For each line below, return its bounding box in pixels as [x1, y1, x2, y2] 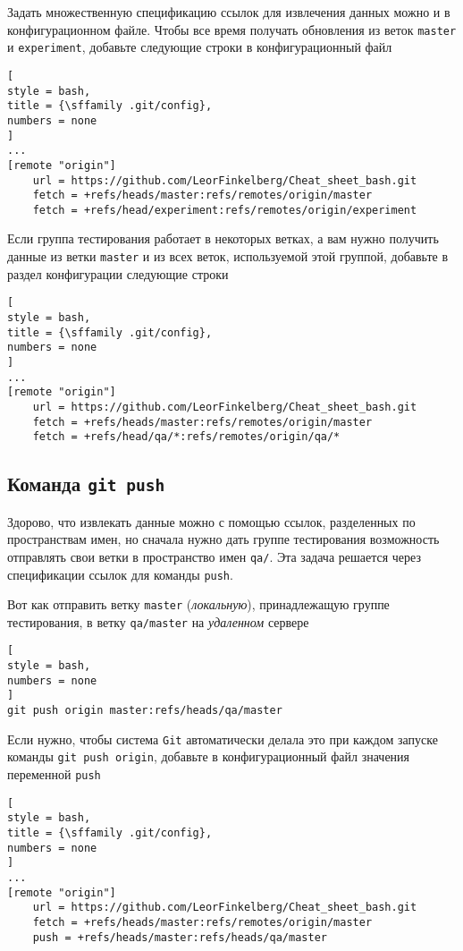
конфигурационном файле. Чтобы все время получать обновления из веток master [7, 20, 457, 38]
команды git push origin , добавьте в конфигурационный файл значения [7, 747, 410, 766]
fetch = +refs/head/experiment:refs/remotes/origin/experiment [32, 203, 417, 217]
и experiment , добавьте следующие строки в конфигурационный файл [7, 38, 392, 56]
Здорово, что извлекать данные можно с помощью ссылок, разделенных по [7, 512, 416, 531]
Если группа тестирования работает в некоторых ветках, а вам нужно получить [7, 229, 439, 248]
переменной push [7, 765, 101, 784]
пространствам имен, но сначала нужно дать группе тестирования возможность [7, 530, 440, 548]
